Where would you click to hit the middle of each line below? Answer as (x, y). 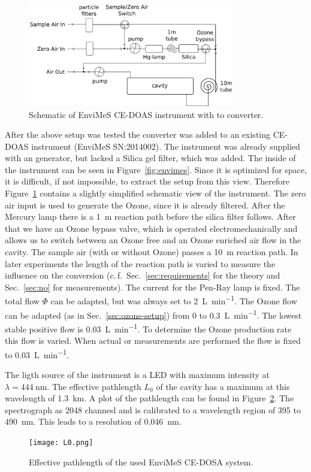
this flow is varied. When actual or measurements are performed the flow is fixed (153, 341)
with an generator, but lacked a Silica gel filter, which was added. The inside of (150, 158)
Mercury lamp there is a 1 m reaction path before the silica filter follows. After (150, 217)
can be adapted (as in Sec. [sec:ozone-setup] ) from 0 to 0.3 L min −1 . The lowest (153, 314)
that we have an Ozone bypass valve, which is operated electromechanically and (151, 228)
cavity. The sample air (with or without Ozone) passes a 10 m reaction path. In (152, 252)
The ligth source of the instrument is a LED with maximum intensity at (137, 375)
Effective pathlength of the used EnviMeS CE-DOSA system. (141, 462)
